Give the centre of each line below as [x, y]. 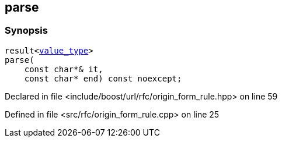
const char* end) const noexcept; [103, 78]
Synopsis [26, 31]
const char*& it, [64, 69]
